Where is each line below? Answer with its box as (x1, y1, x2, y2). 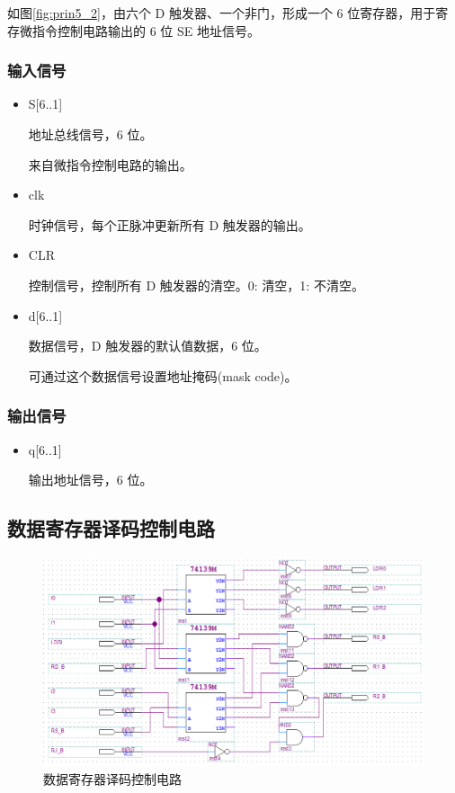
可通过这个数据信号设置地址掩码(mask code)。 (28, 366, 298, 385)
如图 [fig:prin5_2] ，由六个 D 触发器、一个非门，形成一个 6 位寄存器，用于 (7, 4, 436, 22)
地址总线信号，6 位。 (28, 125, 153, 143)
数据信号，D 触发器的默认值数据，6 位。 (28, 336, 267, 355)
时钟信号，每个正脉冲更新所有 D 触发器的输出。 (28, 215, 311, 234)
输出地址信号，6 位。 (28, 470, 153, 489)
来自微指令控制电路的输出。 (28, 155, 192, 174)
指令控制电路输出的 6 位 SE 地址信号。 (31, 21, 260, 40)
